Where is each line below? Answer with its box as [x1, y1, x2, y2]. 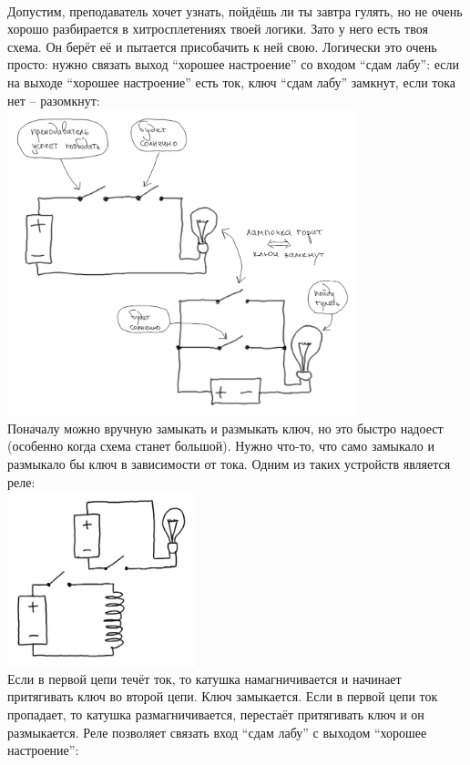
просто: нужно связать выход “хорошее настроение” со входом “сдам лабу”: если [7, 55, 459, 74]
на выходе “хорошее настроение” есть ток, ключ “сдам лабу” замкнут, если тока [7, 72, 456, 91]
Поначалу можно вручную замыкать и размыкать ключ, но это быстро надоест [7, 418, 444, 437]
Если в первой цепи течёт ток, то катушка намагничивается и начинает [7, 668, 402, 688]
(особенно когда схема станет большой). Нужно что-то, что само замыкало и [7, 436, 434, 455]
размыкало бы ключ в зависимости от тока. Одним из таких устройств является [7, 454, 451, 473]
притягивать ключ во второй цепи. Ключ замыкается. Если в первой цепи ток [7, 687, 438, 706]
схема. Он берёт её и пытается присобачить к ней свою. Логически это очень [7, 36, 437, 56]
